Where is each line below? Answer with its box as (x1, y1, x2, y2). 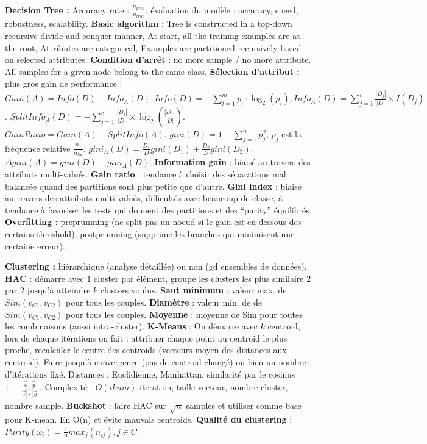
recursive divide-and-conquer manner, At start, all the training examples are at (5, 29, 300, 42)
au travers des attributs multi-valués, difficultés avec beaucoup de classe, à (5, 192, 283, 204)
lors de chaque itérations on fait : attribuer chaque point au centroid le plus (5, 331, 288, 344)
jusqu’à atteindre (27, 284, 91, 296)
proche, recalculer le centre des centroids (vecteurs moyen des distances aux (5, 343, 287, 356)
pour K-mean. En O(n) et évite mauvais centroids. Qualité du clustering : (5, 413, 292, 426)
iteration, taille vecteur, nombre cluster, (139, 380, 288, 393)
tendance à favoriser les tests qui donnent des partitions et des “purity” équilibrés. (5, 203, 312, 216)
